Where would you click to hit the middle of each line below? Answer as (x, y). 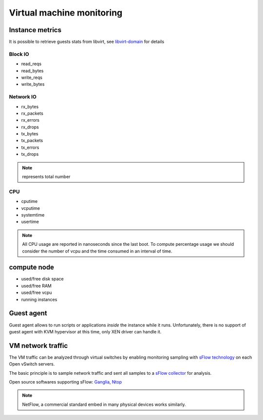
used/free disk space (43, 279)
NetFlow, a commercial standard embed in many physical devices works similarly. (104, 404)
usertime (30, 222)
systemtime (33, 215)
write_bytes (33, 84)
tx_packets (32, 141)
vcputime (30, 208)
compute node (32, 267)
